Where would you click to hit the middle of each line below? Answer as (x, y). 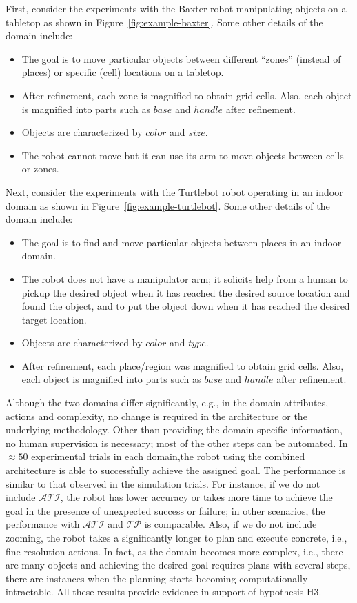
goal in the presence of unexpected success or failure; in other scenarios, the (165, 510)
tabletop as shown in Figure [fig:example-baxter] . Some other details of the (164, 22)
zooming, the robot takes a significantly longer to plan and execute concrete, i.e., (176, 537)
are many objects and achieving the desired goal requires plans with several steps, (178, 565)
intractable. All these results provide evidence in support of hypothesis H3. (164, 592)
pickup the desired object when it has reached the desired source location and (186, 292)
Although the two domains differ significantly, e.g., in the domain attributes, (167, 403)
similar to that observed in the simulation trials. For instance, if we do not (163, 483)
